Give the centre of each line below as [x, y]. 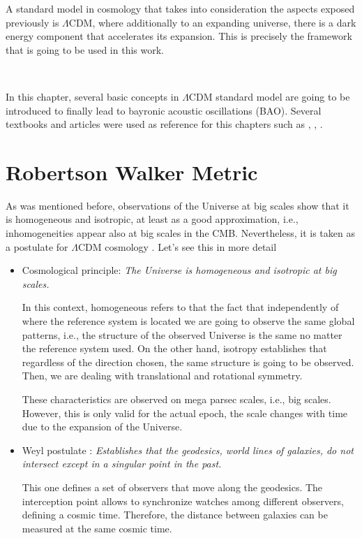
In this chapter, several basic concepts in [92, 96]
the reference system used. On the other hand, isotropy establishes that [174, 348]
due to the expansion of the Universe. [102, 427]
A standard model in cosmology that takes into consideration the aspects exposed [180, 8]
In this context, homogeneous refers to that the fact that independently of [180, 307]
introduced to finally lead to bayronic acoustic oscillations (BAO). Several [164, 110]
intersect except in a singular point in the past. [122, 464]
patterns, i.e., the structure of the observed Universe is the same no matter [182, 334]
